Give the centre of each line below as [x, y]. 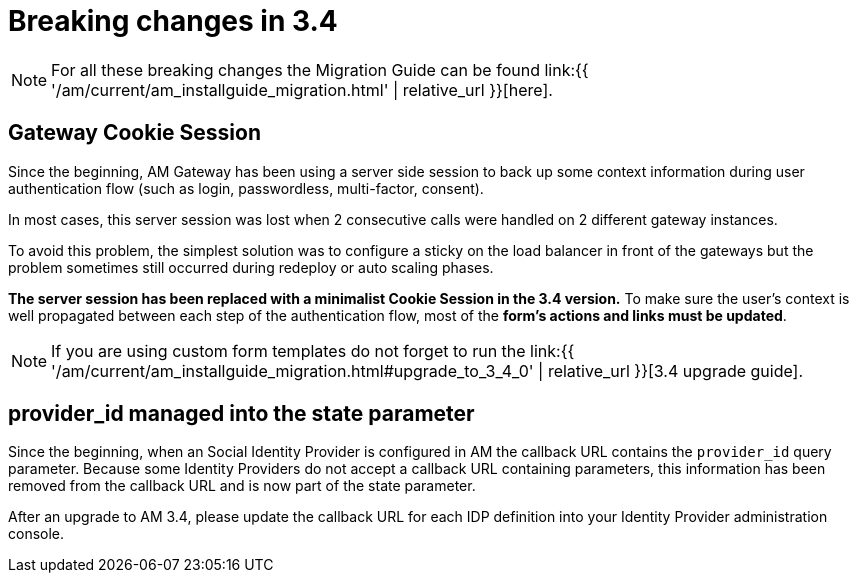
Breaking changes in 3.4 [173, 21]
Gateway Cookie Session [134, 133]
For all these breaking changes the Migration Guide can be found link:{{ [320, 69]
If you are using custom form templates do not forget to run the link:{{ [313, 350]
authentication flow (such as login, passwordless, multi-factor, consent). [246, 188]
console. [36, 534]
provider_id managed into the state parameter [241, 414]
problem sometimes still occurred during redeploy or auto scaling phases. [251, 267]
